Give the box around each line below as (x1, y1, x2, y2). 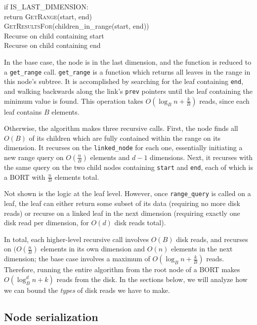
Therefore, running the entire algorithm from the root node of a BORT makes (4, 264, 240, 275)
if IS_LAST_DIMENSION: (4, 1, 88, 11)
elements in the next (171, 244, 233, 254)
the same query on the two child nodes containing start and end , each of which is (4, 162, 253, 172)
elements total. (54, 171, 99, 182)
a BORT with (4, 171, 45, 182)
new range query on (4, 152, 64, 162)
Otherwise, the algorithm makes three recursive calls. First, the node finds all (4, 123, 238, 133)
